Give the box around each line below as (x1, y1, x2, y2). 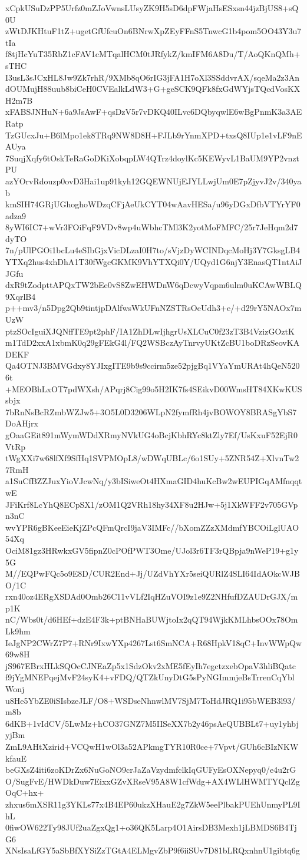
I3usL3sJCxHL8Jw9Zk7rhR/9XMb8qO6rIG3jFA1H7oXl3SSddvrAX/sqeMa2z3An (5, 71, 300, 83)
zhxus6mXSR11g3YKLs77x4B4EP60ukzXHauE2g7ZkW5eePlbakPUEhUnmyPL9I (5, 798, 301, 810)
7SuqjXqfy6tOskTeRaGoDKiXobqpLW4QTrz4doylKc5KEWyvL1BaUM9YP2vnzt (5, 151, 300, 164)
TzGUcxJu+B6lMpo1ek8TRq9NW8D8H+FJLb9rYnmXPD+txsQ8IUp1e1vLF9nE (5, 128, 302, 141)
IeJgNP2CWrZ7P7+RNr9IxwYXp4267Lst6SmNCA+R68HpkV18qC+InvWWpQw (5, 636, 302, 649)
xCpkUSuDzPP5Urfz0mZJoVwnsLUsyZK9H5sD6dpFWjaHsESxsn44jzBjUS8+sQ (5, 2, 299, 14)
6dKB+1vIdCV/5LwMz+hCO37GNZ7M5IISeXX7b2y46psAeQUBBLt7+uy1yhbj (5, 717, 299, 729)
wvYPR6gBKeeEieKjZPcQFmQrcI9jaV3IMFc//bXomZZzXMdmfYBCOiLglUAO (5, 521, 299, 533)
